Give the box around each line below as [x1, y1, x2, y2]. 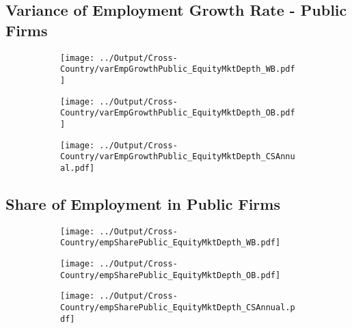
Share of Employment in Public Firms [5, 193, 280, 214]
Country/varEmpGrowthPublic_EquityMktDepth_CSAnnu [60, 152, 295, 162]
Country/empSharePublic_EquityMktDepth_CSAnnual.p [60, 302, 295, 312]
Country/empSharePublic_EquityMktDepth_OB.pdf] [60, 270, 281, 280]
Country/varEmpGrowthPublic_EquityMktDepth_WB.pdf [60, 64, 295, 74]
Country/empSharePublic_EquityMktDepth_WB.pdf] [60, 238, 281, 248]
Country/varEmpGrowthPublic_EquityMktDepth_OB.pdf [60, 108, 295, 118]
